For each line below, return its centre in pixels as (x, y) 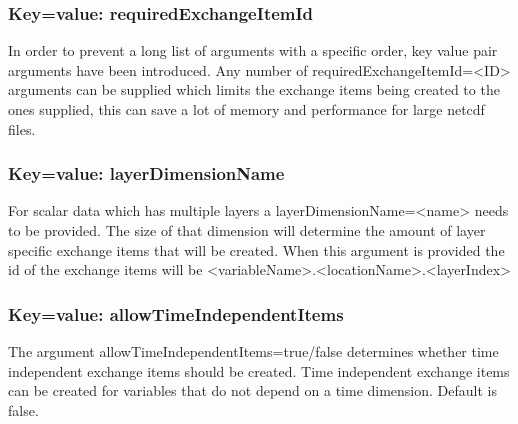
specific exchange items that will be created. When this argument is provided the (256, 249)
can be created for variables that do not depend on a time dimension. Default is (252, 390)
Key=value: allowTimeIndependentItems (176, 313)
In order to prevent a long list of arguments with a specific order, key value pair (253, 50)
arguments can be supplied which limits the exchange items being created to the (254, 89)
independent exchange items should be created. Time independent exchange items (259, 370)
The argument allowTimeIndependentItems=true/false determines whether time (253, 351)
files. (22, 128)
